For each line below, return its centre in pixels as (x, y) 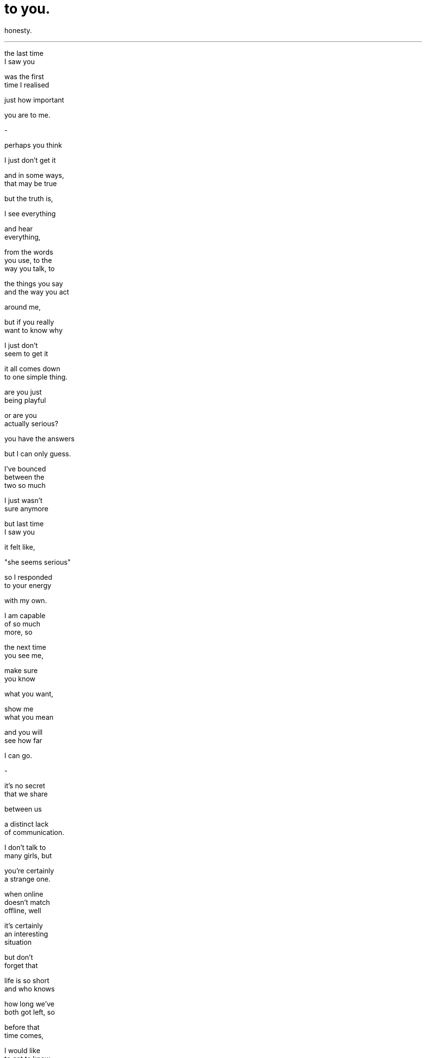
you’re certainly (29, 870)
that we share (26, 794)
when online (24, 894)
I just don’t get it (30, 160)
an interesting (26, 934)
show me (19, 709)
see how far (23, 740)
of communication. (34, 832)
